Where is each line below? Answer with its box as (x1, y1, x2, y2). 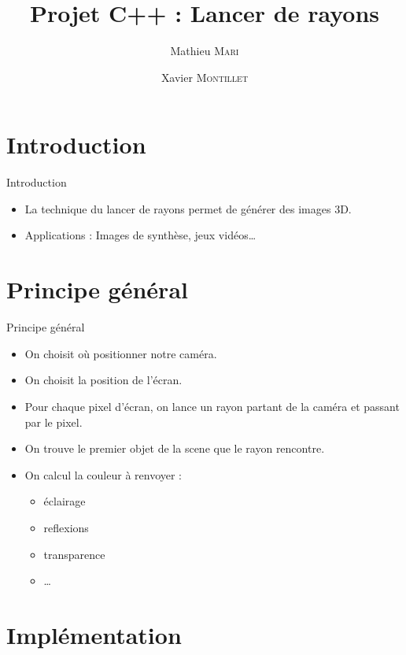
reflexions (43, 519, 89, 535)
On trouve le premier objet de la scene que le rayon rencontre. (24, 440, 325, 457)
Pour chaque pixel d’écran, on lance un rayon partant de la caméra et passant (24, 398, 400, 414)
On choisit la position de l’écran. (24, 372, 183, 388)
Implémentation (6, 618, 182, 650)
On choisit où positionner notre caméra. (24, 345, 217, 361)
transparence (43, 546, 105, 562)
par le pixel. (24, 413, 83, 430)
